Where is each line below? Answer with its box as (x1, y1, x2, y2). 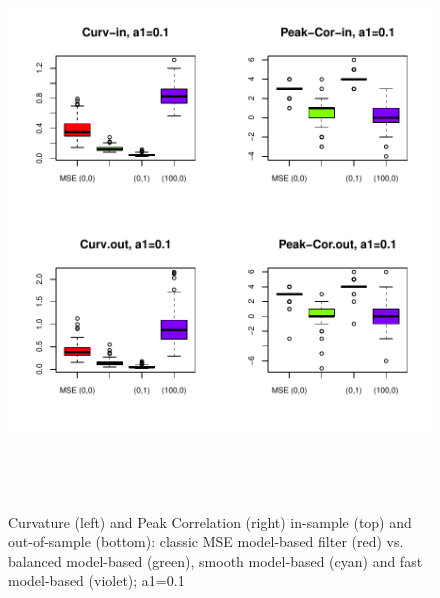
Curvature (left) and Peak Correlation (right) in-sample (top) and (8, 511, 412, 532)
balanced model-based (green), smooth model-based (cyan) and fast (8, 550, 423, 571)
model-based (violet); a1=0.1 (8, 570, 185, 591)
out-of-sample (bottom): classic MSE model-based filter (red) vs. (8, 531, 404, 552)
